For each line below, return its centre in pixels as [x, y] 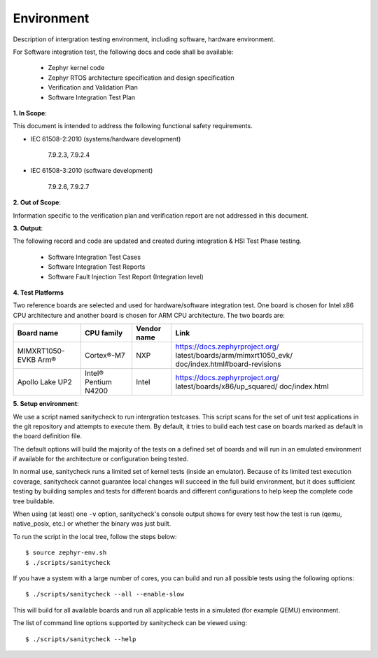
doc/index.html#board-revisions [228, 364]
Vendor [148, 329]
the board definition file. [48, 436]
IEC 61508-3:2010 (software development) [92, 171]
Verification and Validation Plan [93, 87]
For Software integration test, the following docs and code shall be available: [123, 52]
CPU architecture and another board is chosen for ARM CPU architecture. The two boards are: [149, 315]
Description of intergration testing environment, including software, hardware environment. [144, 39]
